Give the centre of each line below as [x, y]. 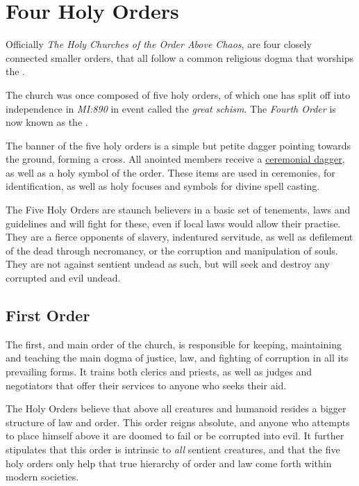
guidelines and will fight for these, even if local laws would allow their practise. [173, 223]
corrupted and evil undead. [63, 278]
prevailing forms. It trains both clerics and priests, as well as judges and [159, 372]
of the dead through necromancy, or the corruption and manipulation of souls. [172, 250]
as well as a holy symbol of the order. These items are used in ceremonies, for [170, 172]
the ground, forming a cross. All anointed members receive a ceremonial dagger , [175, 159]
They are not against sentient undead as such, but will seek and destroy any [168, 264]
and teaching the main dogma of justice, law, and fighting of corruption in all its [177, 358]
